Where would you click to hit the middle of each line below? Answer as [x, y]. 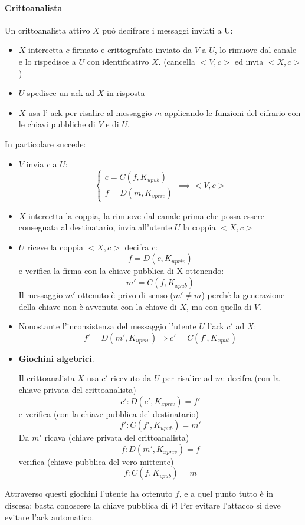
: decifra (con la [251, 378]
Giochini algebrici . [56, 358]
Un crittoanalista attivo [47, 30]
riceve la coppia [55, 247]
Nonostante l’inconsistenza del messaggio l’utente [107, 326]
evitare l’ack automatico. [50, 516]
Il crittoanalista [47, 378]
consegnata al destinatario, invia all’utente [95, 227]
